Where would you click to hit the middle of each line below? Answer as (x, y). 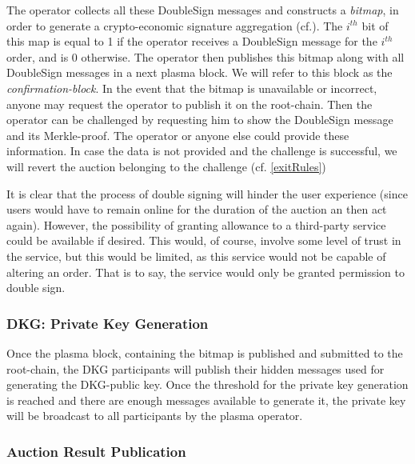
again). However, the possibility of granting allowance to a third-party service (196, 224)
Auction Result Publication (96, 451)
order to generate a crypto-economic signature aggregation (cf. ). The (175, 25)
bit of (375, 25)
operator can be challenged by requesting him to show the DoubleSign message (200, 120)
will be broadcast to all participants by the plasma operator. (155, 416)
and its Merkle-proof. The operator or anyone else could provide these (178, 135)
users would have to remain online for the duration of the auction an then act (197, 209)
